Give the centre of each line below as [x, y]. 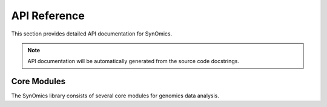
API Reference [48, 16]
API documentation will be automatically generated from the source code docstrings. [133, 61]
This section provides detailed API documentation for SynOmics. [92, 34]
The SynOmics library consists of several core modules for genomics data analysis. [115, 96]
